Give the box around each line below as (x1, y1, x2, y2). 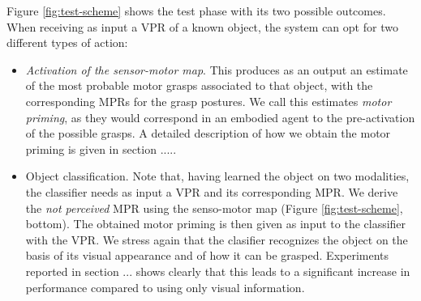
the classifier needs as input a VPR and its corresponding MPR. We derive (25, 183, 398, 200)
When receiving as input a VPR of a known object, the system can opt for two (6, 18, 398, 35)
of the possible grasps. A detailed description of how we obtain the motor (25, 125, 391, 142)
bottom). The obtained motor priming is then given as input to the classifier (25, 215, 406, 232)
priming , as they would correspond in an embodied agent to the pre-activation (25, 108, 415, 125)
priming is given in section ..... (25, 140, 177, 157)
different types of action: (6, 34, 128, 51)
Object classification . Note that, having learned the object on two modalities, (25, 167, 410, 184)
